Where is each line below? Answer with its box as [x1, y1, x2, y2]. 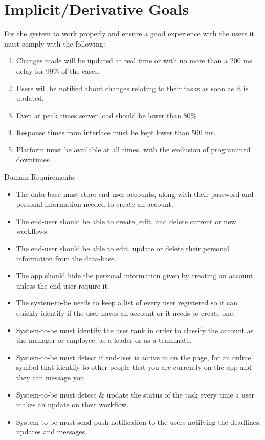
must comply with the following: [4, 38, 105, 49]
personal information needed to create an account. [16, 199, 173, 209]
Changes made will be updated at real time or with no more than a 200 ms [16, 55, 252, 66]
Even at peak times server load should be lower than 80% [16, 109, 197, 120]
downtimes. [16, 154, 52, 165]
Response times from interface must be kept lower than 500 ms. [16, 127, 216, 138]
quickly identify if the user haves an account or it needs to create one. [16, 307, 235, 318]
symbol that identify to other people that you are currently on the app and [16, 362, 252, 372]
